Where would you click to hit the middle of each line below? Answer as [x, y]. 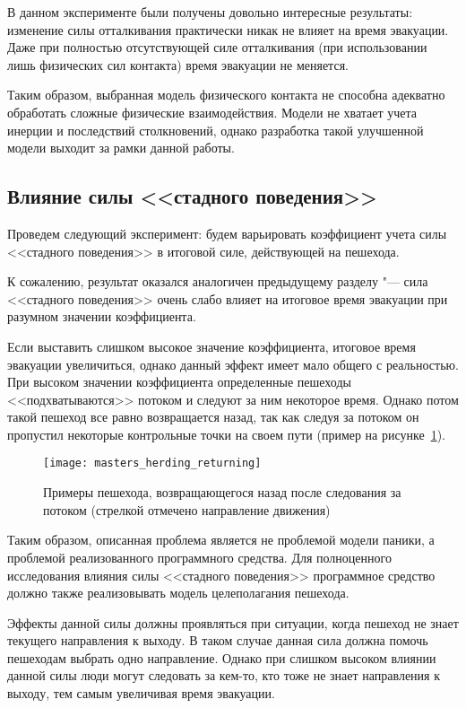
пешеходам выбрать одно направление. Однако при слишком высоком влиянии [222, 657]
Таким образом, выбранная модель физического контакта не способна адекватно [226, 95]
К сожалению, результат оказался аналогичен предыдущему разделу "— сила [218, 281]
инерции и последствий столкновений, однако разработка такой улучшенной [216, 130]
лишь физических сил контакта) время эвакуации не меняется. [178, 64]
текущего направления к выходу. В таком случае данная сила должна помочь [218, 640]
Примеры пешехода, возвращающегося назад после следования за [222, 492]
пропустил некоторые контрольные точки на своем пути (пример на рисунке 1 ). [227, 434]
